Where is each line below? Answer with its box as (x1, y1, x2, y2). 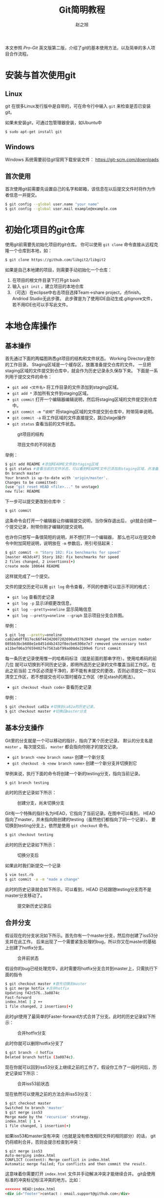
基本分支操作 (5, 724, 44, 732)
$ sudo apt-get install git (5, 129, 62, 134)
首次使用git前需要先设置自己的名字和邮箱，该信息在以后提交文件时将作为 (5, 186, 151, 192)
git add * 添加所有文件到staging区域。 (12, 391, 91, 396)
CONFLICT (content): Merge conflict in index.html (5, 1157, 110, 1162)
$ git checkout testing (5, 832, 54, 837)
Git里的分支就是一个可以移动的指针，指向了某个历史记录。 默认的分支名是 (5, 738, 153, 743)
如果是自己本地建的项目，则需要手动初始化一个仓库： (5, 267, 112, 273)
